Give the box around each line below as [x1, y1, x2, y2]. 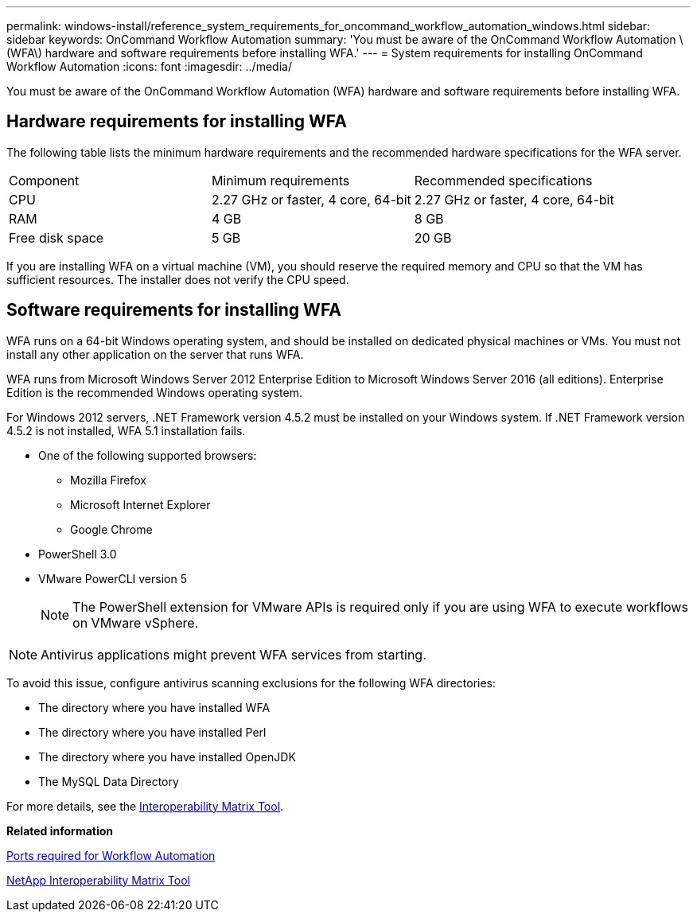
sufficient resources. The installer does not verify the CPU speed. [6, 272, 349, 286]
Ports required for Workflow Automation [6, 848, 216, 862]
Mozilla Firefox [70, 473, 146, 487]
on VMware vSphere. [72, 614, 199, 631]
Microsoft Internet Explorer [70, 497, 211, 512]
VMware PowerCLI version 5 [38, 571, 187, 585]
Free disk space [9, 229, 104, 246]
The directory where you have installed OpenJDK [38, 749, 296, 764]
